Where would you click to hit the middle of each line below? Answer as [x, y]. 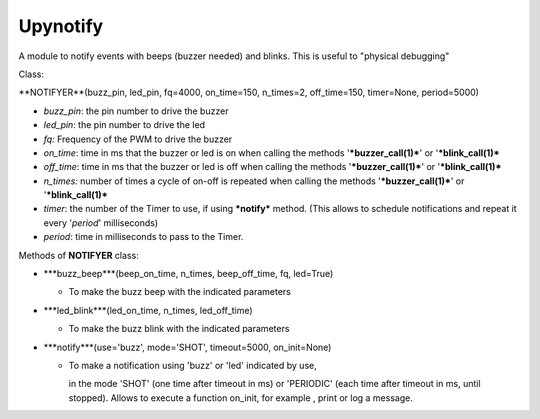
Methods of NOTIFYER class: [78, 255]
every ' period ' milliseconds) [101, 222]
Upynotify [61, 26]
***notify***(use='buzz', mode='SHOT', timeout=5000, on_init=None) [187, 347]
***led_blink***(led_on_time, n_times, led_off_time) [148, 310]
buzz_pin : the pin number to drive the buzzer [136, 111]
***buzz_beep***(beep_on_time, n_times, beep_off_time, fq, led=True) [188, 274]
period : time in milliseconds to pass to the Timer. [143, 237]
